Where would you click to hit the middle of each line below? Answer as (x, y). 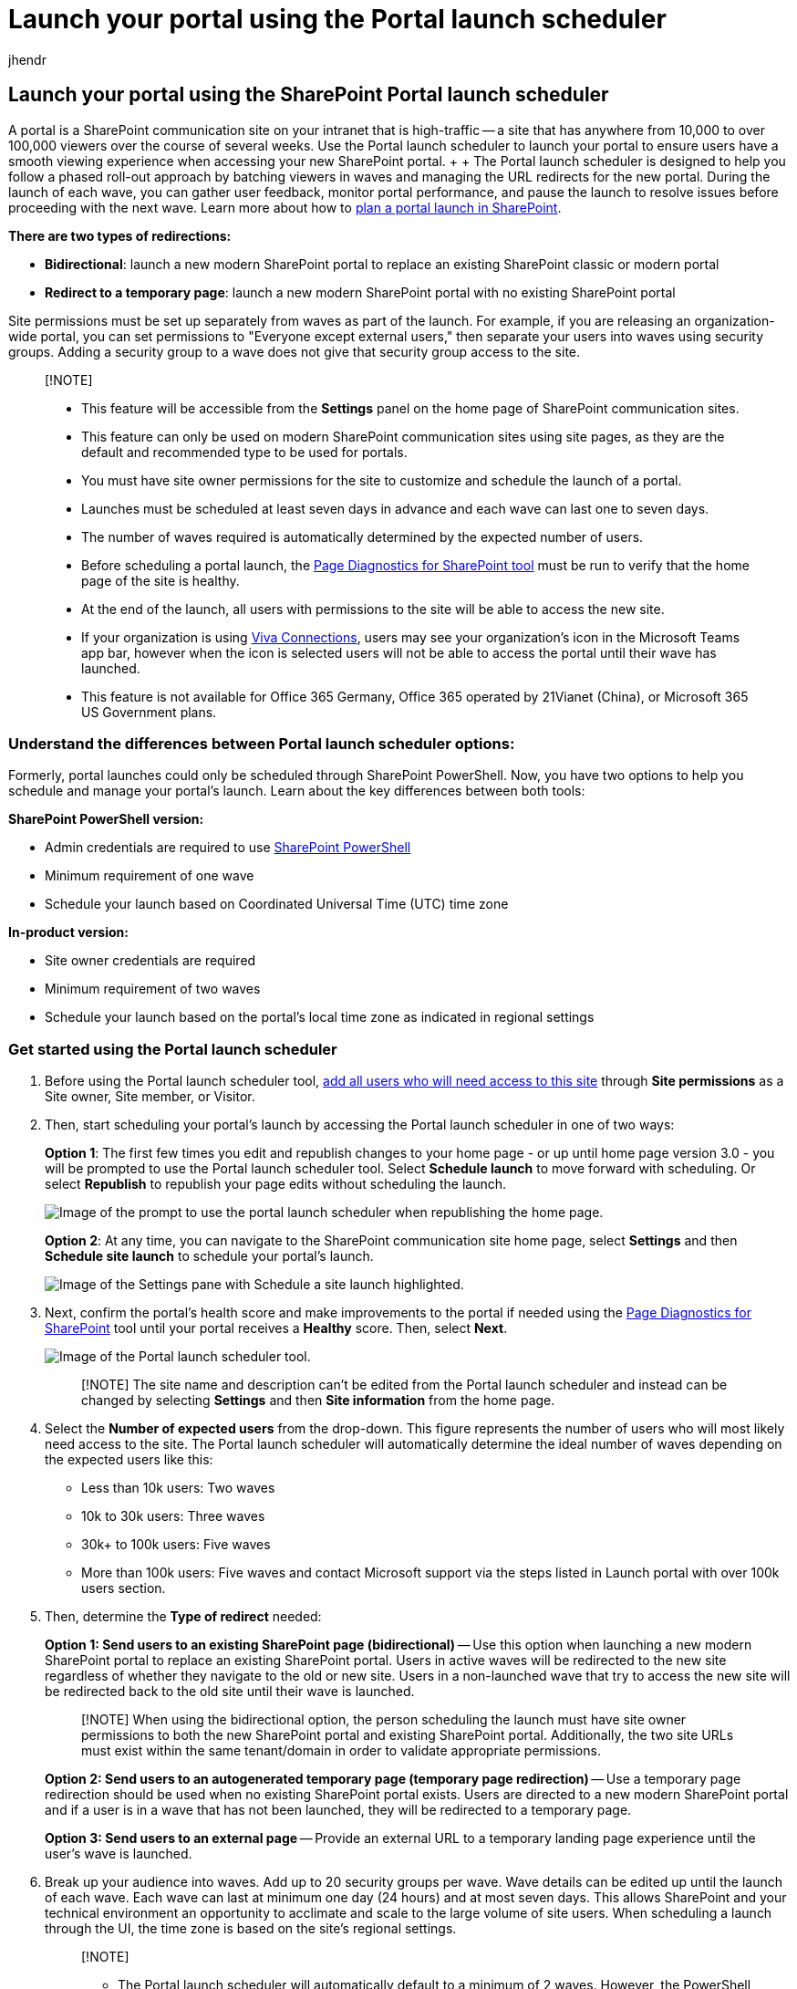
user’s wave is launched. (119, 1854)
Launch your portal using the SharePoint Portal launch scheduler (309, 95)
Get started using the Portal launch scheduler (173, 1049)
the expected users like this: (129, 1460)
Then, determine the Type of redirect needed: (183, 1617)
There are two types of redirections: (120, 235)
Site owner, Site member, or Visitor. (150, 1097)
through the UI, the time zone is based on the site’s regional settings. (251, 1929)
